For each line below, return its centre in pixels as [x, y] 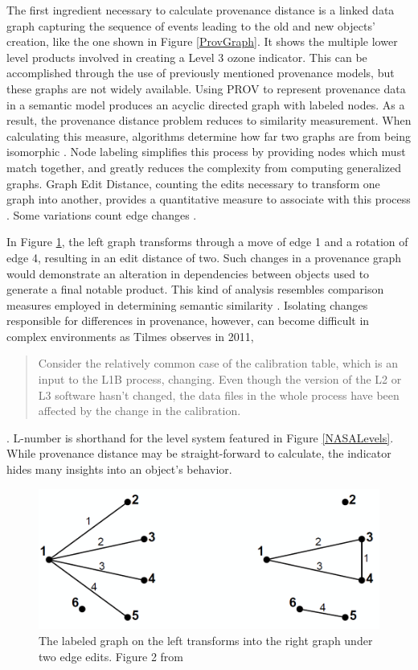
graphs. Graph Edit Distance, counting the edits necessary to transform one [193, 183]
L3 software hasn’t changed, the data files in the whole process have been [219, 395]
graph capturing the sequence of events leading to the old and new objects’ [191, 25]
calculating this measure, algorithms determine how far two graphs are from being [209, 136]
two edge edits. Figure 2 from [111, 656]
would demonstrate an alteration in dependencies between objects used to [188, 273]
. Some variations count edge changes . [102, 214]
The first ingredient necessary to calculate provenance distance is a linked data [201, 10]
